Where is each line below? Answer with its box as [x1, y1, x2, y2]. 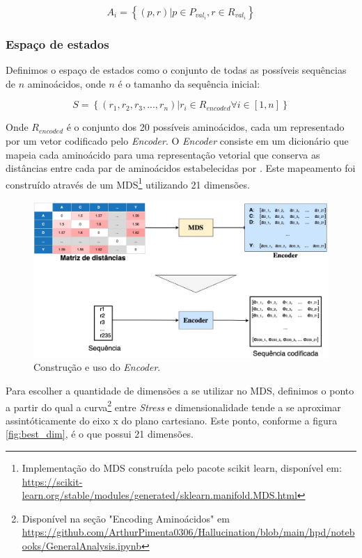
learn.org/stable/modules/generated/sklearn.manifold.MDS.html [22, 488, 297, 502]
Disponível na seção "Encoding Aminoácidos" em [22, 511, 230, 525]
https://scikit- [22, 474, 83, 488]
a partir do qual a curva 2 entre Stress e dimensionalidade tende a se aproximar [6, 397, 341, 414]
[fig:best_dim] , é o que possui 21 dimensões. [6, 427, 194, 441]
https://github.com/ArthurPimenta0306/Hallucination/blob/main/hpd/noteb [22, 525, 355, 539]
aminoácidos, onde [27, 76, 106, 90]
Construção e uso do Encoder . [33, 360, 161, 374]
